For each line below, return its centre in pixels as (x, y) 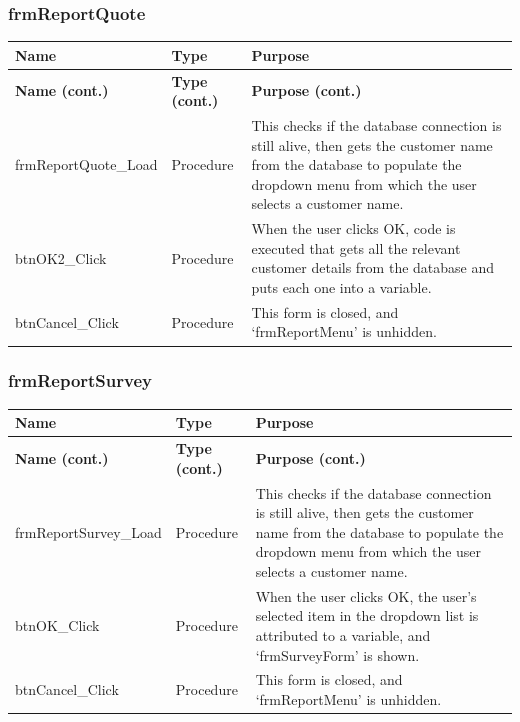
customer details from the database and (373, 267)
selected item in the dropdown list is (367, 615)
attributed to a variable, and (343, 634)
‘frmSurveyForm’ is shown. (337, 654)
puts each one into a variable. (341, 287)
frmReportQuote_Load (86, 164)
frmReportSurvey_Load (88, 531)
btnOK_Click (57, 625)
